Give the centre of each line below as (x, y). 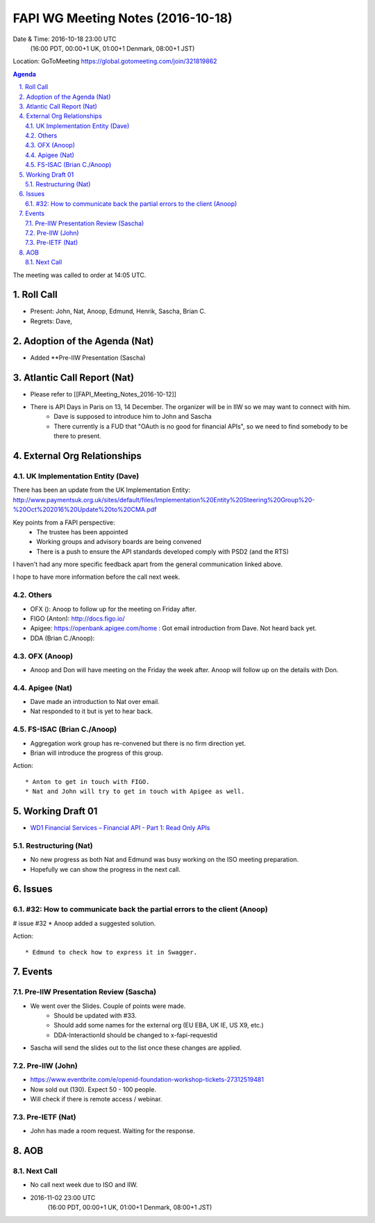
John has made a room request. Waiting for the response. (112, 1131)
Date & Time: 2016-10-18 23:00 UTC (65, 39)
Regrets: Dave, (51, 321)
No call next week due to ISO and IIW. (84, 1185)
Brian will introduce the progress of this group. (97, 753)
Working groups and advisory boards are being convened (119, 542)
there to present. (78, 436)
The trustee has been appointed (82, 531)
